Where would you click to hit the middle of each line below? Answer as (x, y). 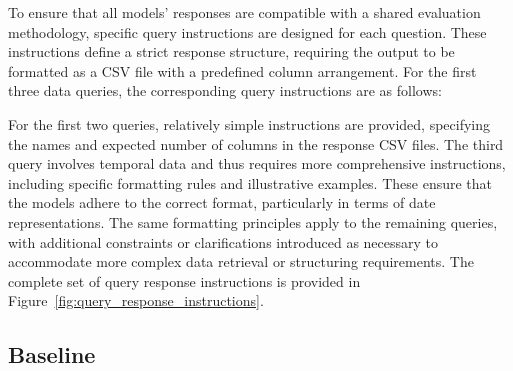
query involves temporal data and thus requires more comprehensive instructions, (257, 163)
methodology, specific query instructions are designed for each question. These (247, 31)
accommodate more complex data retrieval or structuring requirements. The (241, 261)
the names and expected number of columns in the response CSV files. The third (256, 143)
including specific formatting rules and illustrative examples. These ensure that (250, 182)
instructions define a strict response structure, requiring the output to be (231, 51)
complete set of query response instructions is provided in (184, 280)
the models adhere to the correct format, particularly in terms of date (222, 202)
